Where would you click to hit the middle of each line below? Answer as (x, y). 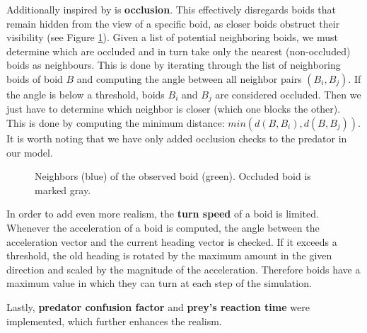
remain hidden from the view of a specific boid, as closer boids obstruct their (173, 23)
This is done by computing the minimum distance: (116, 123)
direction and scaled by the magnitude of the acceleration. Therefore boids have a (183, 269)
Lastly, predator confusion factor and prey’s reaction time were (158, 306)
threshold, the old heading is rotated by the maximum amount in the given (169, 255)
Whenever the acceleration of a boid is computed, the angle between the (163, 227)
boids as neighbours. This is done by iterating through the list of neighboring (174, 65)
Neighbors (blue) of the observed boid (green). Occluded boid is (173, 176)
